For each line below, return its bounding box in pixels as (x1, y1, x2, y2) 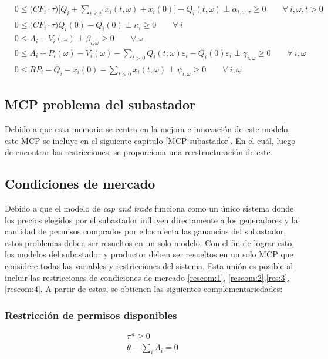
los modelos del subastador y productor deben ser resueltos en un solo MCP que (5, 248, 293, 260)
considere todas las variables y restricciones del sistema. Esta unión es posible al (5, 259, 293, 271)
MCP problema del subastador (5, 95, 195, 113)
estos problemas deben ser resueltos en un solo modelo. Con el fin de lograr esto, (5, 236, 295, 249)
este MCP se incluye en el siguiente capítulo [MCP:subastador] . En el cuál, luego (5, 134, 296, 146)
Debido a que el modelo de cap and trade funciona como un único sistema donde (5, 202, 294, 214)
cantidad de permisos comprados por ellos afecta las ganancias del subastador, (5, 225, 286, 237)
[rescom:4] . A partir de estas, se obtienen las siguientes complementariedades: (5, 283, 283, 295)
